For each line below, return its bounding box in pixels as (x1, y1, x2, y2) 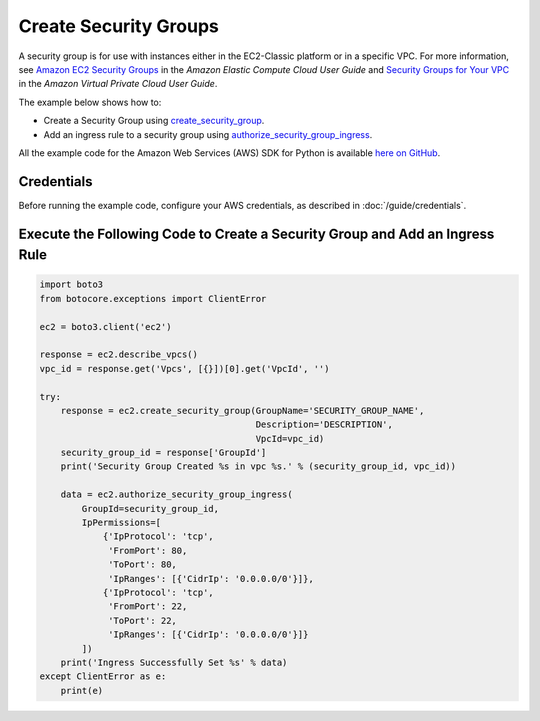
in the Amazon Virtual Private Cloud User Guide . (18, 78, 218, 90)
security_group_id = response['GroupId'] (60, 447, 267, 459)
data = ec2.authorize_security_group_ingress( (60, 489, 294, 500)
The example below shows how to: (18, 96, 162, 108)
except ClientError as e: (39, 671, 167, 682)
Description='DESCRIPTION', (255, 419, 394, 430)
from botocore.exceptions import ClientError (39, 293, 267, 304)
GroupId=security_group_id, (81, 503, 220, 514)
